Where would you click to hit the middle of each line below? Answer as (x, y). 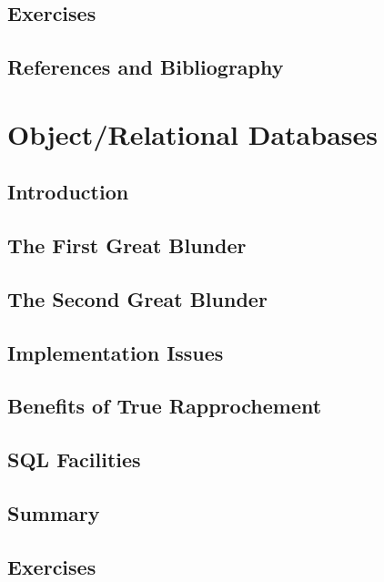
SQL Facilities (74, 459)
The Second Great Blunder (137, 298)
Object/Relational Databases (192, 133)
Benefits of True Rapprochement (165, 406)
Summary (54, 513)
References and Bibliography (146, 67)
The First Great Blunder (127, 245)
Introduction (68, 192)
